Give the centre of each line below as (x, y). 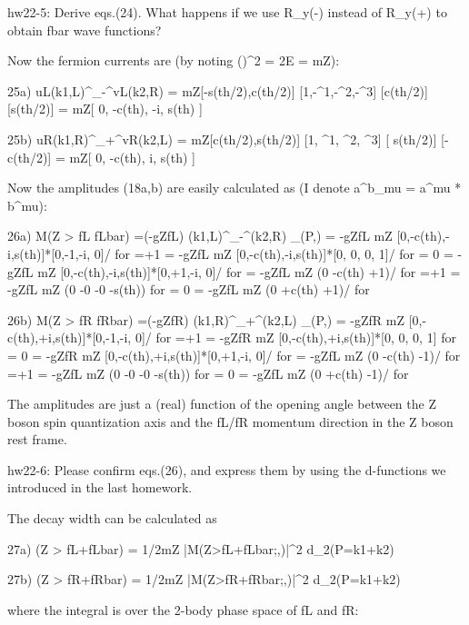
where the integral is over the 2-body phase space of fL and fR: (183, 609)
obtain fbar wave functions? (85, 30)
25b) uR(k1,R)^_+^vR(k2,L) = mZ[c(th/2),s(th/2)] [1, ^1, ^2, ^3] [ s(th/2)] (222, 139)
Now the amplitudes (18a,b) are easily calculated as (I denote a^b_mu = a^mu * (234, 188)
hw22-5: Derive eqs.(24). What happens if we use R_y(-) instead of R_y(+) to (227, 12)
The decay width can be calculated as (112, 518)
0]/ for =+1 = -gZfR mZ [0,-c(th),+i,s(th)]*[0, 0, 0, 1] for (295, 337)
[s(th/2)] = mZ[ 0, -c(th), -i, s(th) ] (105, 109)
